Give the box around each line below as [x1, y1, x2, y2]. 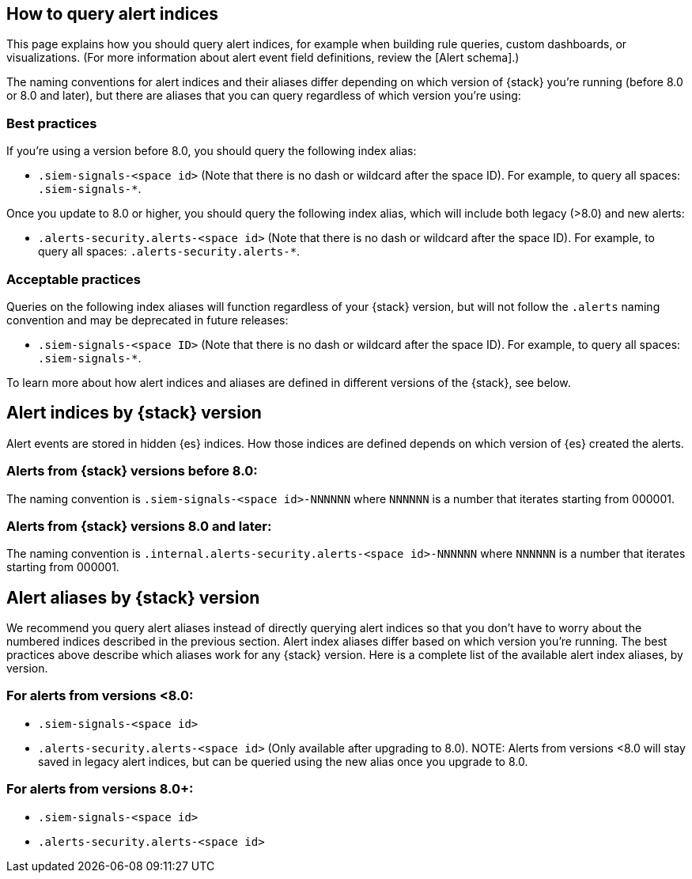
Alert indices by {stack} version [6, 403, 262, 423]
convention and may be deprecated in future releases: [6, 313, 289, 327]
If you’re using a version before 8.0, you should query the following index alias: [6, 144, 417, 158]
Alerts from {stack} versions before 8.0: [6, 463, 258, 479]
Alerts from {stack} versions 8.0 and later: [6, 517, 272, 534]
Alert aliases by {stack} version [6, 587, 260, 608]
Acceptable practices [6, 271, 141, 287]
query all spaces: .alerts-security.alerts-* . [38, 244, 301, 259]
